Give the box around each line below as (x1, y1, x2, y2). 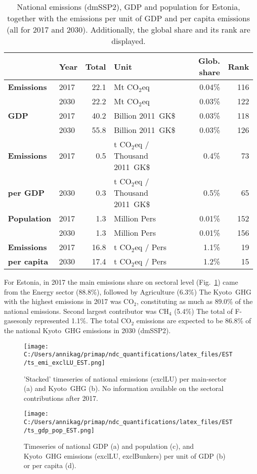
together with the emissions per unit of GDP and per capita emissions (7, 12, 250, 24)
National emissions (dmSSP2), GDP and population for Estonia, (17, 1, 240, 12)
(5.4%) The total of (174, 305, 233, 316)
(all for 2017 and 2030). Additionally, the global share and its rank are (6, 24, 251, 35)
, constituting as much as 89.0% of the (136, 296, 253, 306)
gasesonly (4, 315, 33, 326)
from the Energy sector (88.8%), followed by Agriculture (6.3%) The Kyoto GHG (4, 286, 252, 297)
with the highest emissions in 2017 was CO (4, 296, 134, 306)
